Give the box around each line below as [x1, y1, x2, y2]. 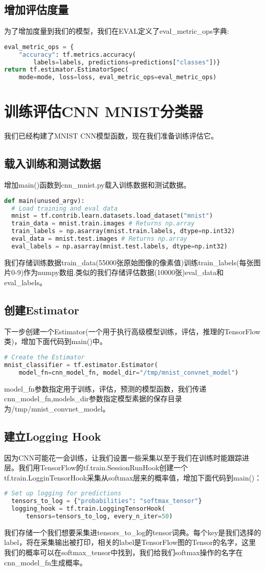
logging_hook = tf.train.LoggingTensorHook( [11, 505, 166, 513]
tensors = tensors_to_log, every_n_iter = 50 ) [26, 513, 173, 520]
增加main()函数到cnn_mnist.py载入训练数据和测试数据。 [4, 179, 191, 190]
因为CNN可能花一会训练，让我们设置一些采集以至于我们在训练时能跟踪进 [4, 452, 250, 463]
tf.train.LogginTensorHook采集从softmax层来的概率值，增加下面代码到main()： [4, 472, 262, 483]
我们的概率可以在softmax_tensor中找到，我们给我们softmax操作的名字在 [4, 547, 243, 558]
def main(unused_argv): [4, 197, 85, 204]
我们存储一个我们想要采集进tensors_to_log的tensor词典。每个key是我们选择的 [4, 527, 261, 537]
